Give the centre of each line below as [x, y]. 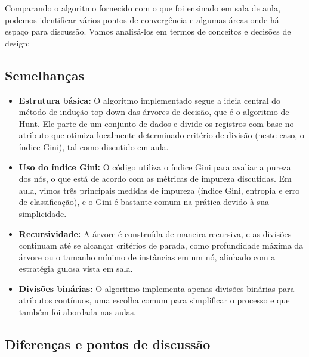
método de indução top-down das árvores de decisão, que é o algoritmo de [154, 112]
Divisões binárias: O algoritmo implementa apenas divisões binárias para [157, 288]
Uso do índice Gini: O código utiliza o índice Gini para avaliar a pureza [155, 167]
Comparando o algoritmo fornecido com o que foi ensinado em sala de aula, [143, 8]
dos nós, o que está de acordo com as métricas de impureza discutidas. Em [155, 178]
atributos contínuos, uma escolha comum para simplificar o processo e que [154, 300]
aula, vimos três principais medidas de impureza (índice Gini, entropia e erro [159, 190]
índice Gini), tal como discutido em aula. [94, 146]
